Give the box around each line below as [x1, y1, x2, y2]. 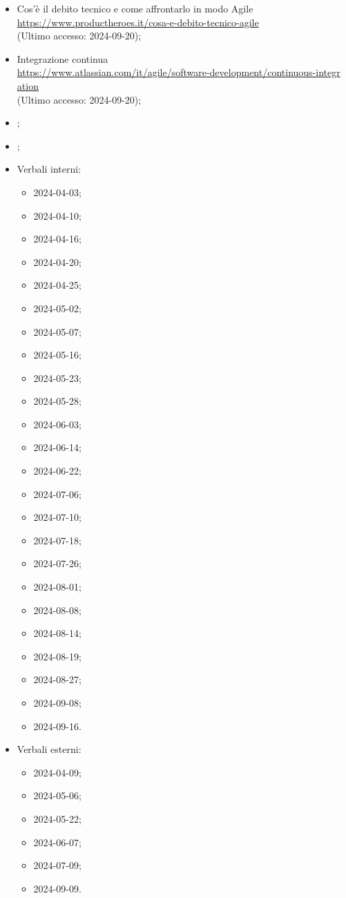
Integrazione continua [17, 51, 108, 66]
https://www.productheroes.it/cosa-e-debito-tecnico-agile [17, 15, 259, 29]
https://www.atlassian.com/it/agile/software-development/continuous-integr [17, 65, 340, 79]
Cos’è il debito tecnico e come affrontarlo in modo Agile [17, 1, 253, 15]
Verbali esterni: [17, 742, 81, 756]
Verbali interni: [17, 162, 81, 176]
